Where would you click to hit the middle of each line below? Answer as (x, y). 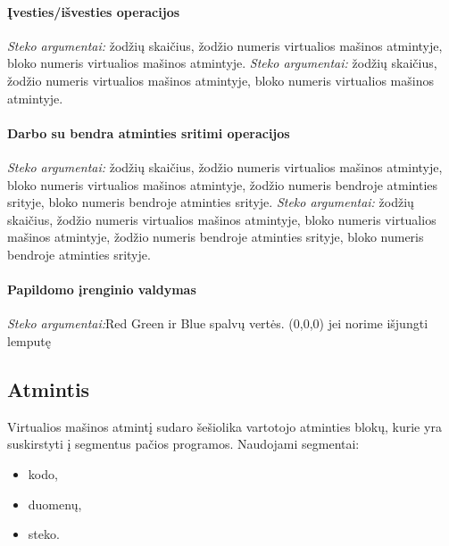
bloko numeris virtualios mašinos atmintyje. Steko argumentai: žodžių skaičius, (222, 63)
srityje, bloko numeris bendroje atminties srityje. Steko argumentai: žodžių (211, 202)
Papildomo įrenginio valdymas (102, 290)
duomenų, (55, 504)
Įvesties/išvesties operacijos (94, 11)
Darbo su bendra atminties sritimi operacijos (149, 132)
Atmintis (49, 389)
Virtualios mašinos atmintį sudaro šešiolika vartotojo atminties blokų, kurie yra (224, 426)
